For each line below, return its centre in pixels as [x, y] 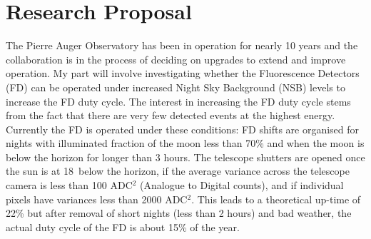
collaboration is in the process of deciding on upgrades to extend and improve [176, 59]
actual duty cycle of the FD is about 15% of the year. [123, 227]
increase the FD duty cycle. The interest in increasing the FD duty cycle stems [178, 101]
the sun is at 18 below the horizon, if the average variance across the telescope [178, 171]
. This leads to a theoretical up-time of [276, 199]
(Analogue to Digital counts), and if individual [242, 185]
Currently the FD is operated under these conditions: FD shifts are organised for [183, 129]
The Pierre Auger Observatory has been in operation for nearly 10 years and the [182, 45]
